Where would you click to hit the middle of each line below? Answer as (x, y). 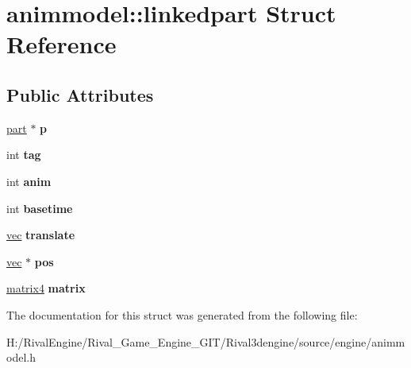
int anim (29, 181)
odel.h (21, 357)
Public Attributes (80, 94)
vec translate (41, 235)
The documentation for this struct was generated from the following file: (182, 314)
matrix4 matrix (46, 288)
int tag (24, 155)
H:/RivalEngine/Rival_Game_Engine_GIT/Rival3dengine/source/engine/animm (206, 341)
